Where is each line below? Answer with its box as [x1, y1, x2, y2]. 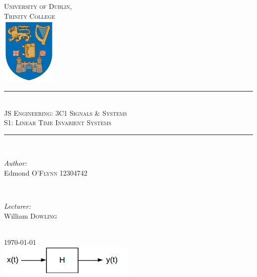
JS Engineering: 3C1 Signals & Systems [4, 107, 127, 118]
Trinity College [4, 10, 55, 21]
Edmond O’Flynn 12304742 [4, 168, 87, 178]
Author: [4, 158, 27, 168]
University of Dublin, [4, 1, 72, 11]
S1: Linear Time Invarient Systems [4, 117, 112, 128]
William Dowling [4, 210, 57, 221]
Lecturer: [4, 201, 31, 211]
